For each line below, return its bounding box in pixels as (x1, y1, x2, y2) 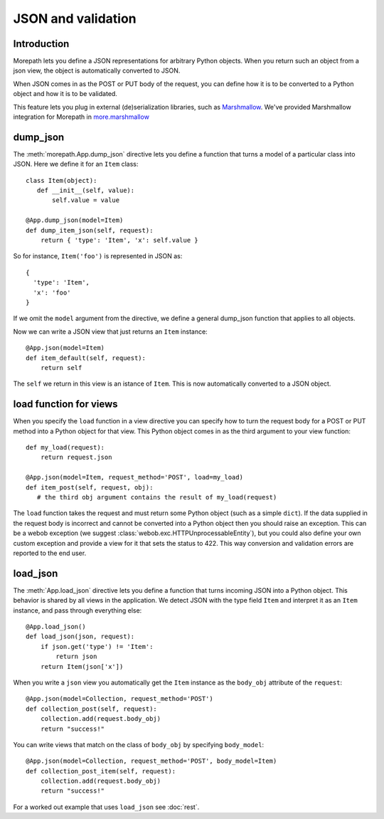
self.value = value (52, 196, 120, 204)
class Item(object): (26, 176, 97, 184)
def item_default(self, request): (26, 354, 146, 362)
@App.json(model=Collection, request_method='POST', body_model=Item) (26, 757, 277, 765)
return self (40, 364, 82, 371)
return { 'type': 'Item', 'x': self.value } (40, 236, 198, 245)
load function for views (13, 398, 118, 411)
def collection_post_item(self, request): (26, 767, 176, 775)
